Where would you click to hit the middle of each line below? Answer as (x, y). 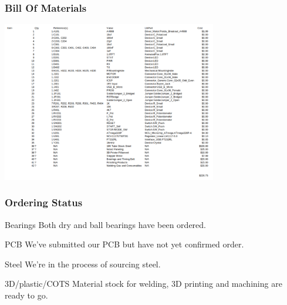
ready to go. (26, 295)
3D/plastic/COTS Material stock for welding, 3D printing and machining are (143, 284)
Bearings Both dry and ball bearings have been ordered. (105, 224)
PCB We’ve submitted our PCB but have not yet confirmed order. (124, 244)
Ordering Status (44, 202)
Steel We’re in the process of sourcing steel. (83, 264)
